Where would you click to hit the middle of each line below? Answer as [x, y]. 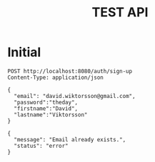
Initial [24, 52]
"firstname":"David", [46, 108]
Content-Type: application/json [55, 77]
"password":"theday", [46, 102]
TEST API [120, 12]
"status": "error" [41, 146]
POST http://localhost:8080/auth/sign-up [70, 71]
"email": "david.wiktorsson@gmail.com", [75, 96]
